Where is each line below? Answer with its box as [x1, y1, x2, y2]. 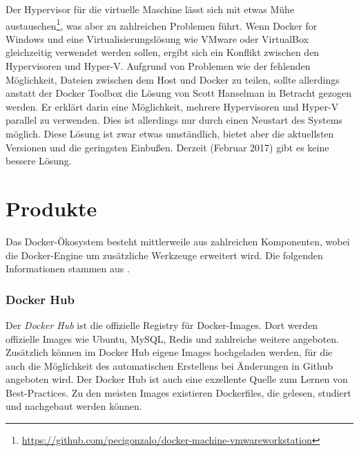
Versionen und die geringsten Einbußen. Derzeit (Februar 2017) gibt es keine [6, 140, 329, 154]
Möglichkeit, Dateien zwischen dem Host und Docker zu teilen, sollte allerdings [6, 72, 340, 86]
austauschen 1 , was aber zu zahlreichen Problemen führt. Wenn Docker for [6, 16, 318, 32]
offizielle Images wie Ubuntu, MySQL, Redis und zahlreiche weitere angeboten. [6, 331, 339, 346]
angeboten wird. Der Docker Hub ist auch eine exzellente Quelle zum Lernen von [6, 372, 348, 386]
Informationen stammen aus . [6, 261, 130, 276]
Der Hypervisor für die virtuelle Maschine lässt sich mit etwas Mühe [6, 2, 295, 16]
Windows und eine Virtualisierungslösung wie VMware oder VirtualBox [6, 31, 309, 46]
